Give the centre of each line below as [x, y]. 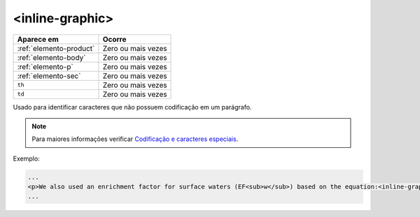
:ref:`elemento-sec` [49, 75]
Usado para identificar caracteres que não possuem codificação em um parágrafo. [132, 107]
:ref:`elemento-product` [56, 48]
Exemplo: [26, 158]
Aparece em [38, 39]
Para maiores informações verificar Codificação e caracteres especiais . [135, 139]
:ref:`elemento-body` [51, 57]
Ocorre [114, 39]
